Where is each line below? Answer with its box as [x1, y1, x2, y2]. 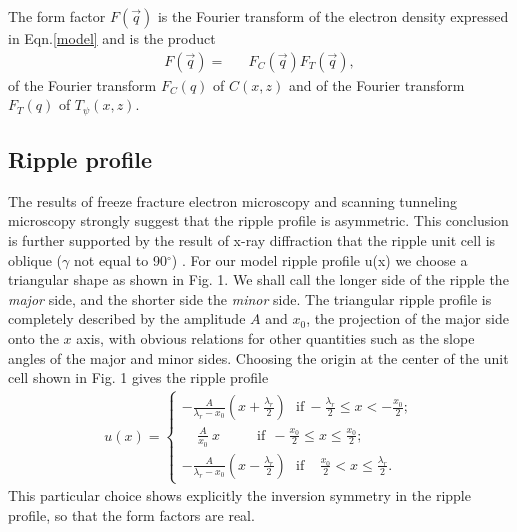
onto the [8, 328, 59, 349]
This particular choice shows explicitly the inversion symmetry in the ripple [8, 485, 471, 506]
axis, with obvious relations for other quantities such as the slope [76, 328, 475, 349]
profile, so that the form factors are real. [8, 504, 255, 525]
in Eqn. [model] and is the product [8, 28, 216, 48]
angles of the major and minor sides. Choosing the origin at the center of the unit [8, 347, 509, 368]
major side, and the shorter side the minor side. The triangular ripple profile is [8, 288, 492, 309]
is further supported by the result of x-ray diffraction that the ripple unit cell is [8, 230, 496, 251]
